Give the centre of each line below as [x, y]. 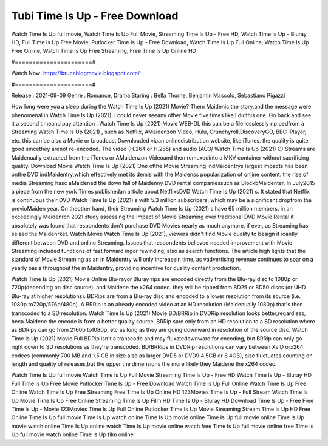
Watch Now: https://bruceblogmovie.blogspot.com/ [75, 73]
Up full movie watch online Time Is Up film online [72, 434]
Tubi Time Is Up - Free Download [95, 16]
